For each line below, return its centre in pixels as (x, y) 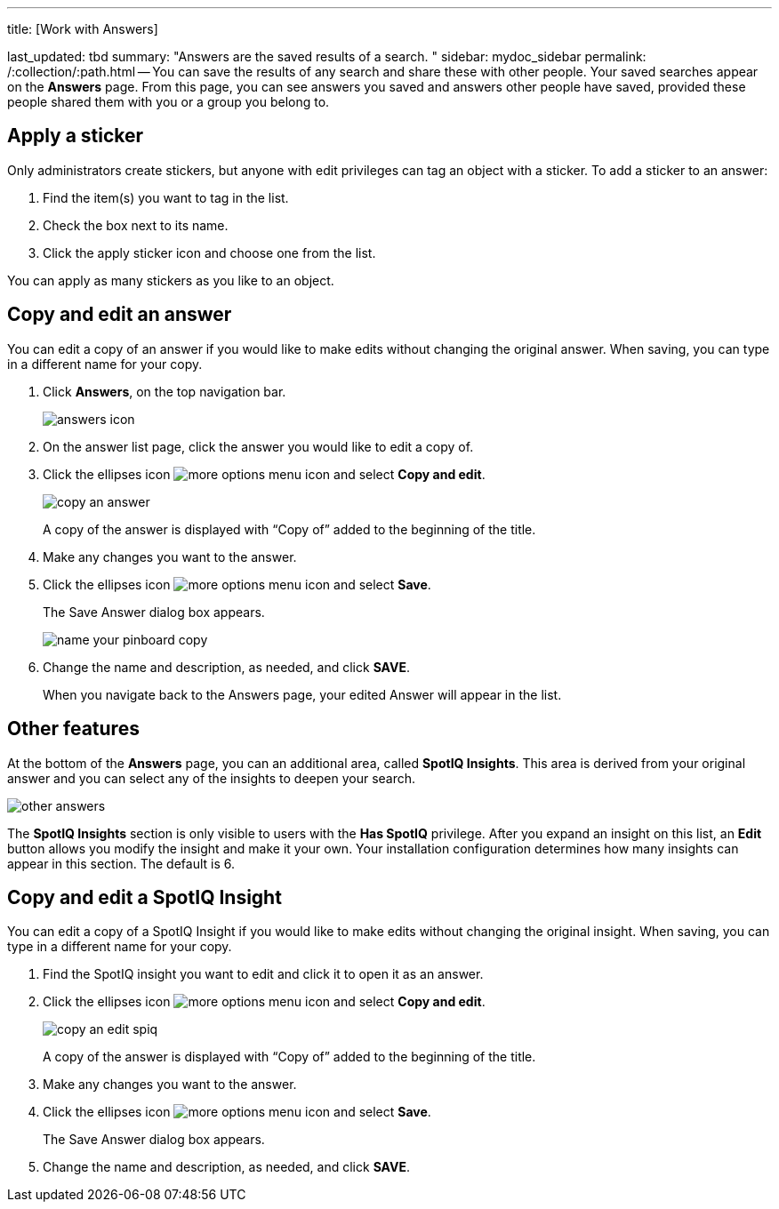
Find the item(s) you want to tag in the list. (166, 197)
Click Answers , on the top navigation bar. (165, 391)
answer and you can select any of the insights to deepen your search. (212, 778)
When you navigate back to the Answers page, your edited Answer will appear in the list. (302, 694)
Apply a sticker (76, 136)
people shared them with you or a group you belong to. (169, 102)
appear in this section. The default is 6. (121, 863)
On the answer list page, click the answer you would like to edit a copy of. (258, 446)
